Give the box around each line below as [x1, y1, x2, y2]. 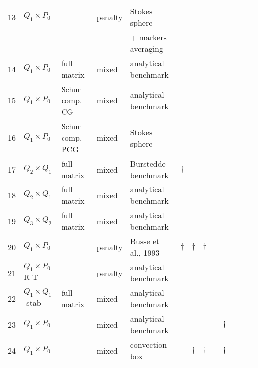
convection [130, 339, 167, 350]
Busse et [130, 235, 160, 247]
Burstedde [130, 158, 166, 169]
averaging [130, 43, 163, 54]
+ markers [130, 31, 167, 43]
